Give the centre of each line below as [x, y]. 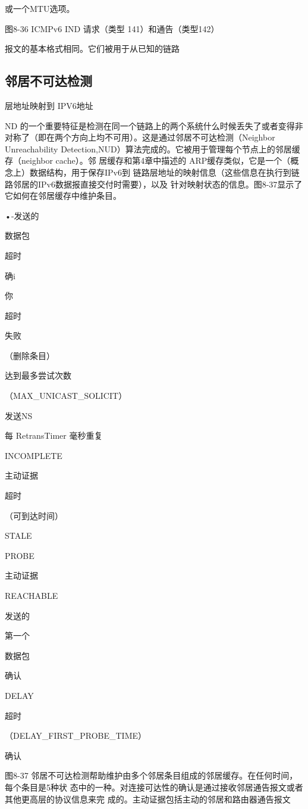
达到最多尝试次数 [38, 375]
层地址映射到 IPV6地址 [49, 105]
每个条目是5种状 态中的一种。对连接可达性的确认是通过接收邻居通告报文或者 [154, 787]
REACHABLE [32, 596]
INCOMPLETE [34, 455]
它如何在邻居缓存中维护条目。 [63, 196]
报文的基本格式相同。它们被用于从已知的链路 [92, 49]
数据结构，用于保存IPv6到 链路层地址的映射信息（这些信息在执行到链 [164, 172]
